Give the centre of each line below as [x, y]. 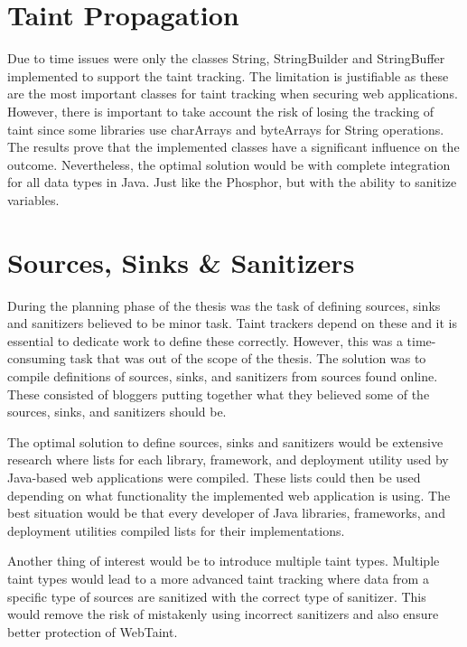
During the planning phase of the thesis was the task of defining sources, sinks [224, 305]
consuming [37, 358]
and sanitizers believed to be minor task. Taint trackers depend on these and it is [232, 323]
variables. [33, 199]
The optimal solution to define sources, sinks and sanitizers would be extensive [225, 441]
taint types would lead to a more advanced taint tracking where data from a [218, 578]
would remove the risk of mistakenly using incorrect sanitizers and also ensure [223, 614]
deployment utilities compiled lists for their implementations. [176, 530]
